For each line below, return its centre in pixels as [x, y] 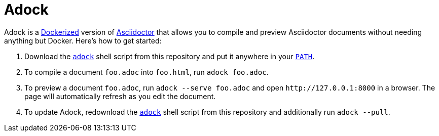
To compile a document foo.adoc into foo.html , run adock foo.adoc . [147, 72]
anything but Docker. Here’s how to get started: [83, 40]
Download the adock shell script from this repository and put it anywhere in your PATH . [170, 56]
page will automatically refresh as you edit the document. [120, 96]
